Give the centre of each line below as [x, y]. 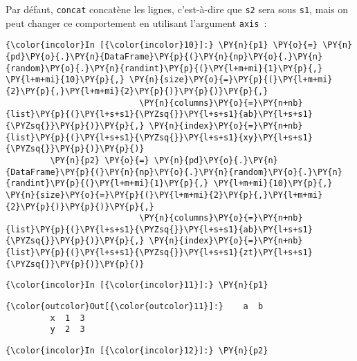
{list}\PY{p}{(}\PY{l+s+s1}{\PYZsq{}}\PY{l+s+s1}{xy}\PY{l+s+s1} [159, 137]
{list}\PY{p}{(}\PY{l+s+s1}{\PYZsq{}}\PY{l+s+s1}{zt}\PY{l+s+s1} [159, 253]
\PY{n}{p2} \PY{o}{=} [100, 160]
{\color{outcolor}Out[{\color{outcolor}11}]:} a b [135, 307]
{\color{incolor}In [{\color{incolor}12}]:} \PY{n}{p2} [137, 351]
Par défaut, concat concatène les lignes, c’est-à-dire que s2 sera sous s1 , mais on [177, 9]
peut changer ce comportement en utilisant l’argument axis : [136, 22]
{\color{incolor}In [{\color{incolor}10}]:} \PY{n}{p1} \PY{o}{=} [162, 45]
